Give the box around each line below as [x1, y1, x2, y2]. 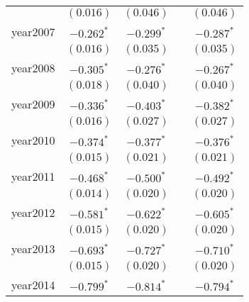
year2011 [11, 168, 55, 184]
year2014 [11, 276, 55, 293]
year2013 [11, 240, 55, 257]
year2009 [11, 96, 55, 112]
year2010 [11, 132, 55, 148]
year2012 [11, 204, 55, 220]
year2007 [11, 23, 55, 40]
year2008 [11, 60, 55, 76]
